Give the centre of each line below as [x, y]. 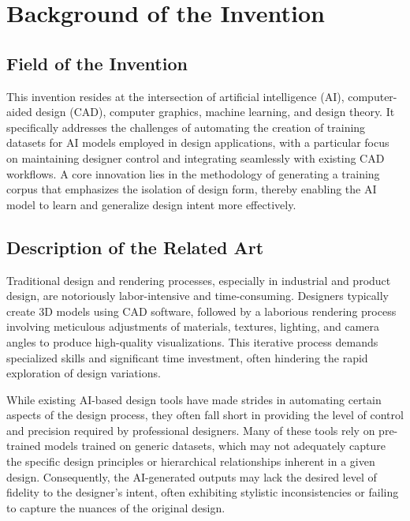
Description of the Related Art [135, 247]
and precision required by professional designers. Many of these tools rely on [191, 430]
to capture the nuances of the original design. [116, 507]
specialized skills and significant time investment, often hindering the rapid [187, 357]
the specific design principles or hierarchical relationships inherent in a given [191, 461]
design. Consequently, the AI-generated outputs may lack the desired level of [192, 476]
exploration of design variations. [84, 373]
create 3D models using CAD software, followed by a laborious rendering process [201, 311]
